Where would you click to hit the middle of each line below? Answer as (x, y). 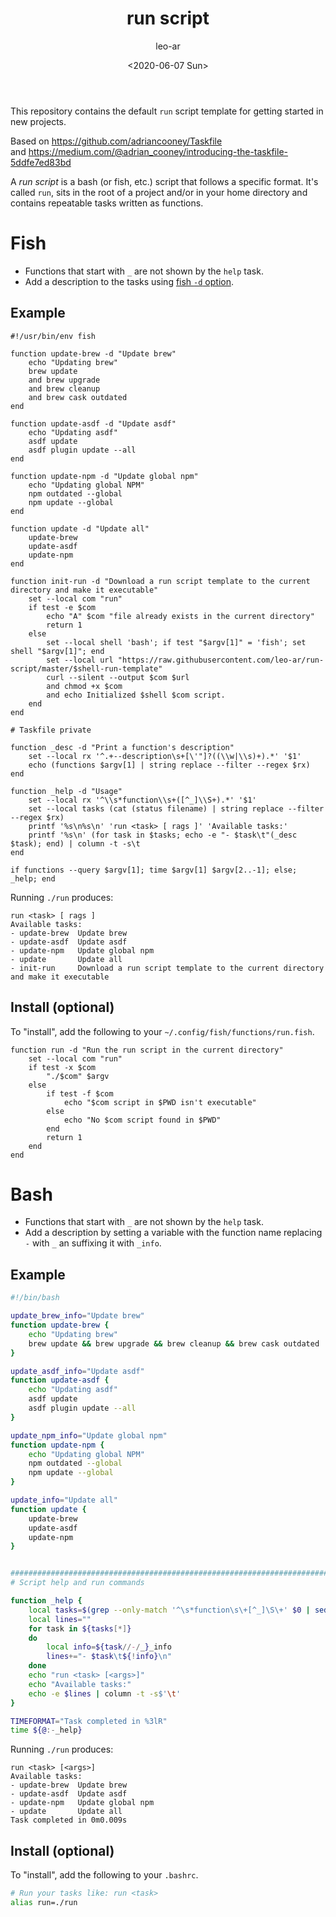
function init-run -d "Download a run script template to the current (160, 581)
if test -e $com (62, 607)
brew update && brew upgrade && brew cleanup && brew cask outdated (174, 1343)
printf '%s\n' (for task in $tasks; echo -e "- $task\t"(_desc (163, 835)
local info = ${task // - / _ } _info (109, 1647)
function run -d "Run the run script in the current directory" (147, 1050)
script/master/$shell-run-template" (86, 668)
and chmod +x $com (84, 686)
